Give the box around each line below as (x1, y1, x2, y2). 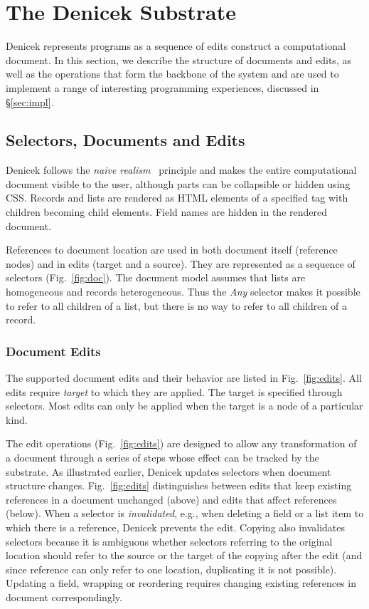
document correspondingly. (6, 589, 122, 604)
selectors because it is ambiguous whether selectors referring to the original (6, 533, 333, 548)
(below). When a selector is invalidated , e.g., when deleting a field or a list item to (6, 506, 364, 521)
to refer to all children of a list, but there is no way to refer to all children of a (6, 298, 347, 313)
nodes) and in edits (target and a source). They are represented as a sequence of (6, 256, 355, 271)
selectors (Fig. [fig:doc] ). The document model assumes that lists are (6, 270, 306, 285)
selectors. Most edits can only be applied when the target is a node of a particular (6, 398, 363, 413)
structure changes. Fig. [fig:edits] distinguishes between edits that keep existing (6, 478, 352, 493)
